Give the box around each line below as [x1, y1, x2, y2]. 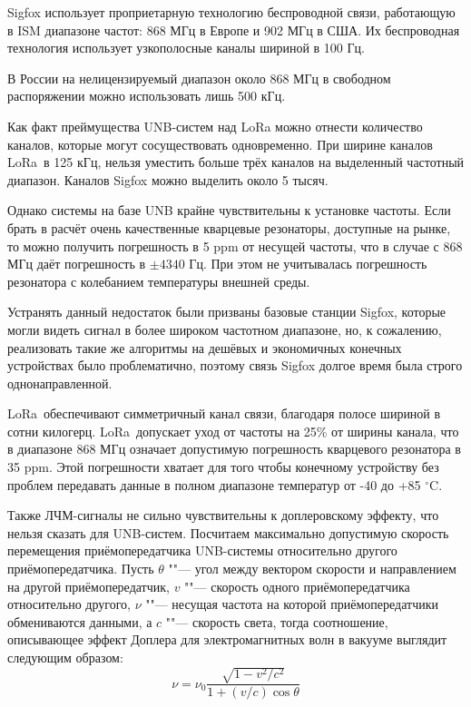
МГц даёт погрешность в [7, 254, 146, 273]
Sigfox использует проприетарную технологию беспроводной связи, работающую [7, 3, 456, 21]
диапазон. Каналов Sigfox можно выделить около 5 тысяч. [7, 170, 329, 189]
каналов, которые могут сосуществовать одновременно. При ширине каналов [7, 134, 433, 153]
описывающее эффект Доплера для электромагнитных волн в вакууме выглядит [7, 630, 447, 649]
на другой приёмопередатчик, [7, 576, 170, 595]
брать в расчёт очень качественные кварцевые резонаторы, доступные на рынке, [7, 218, 451, 237]
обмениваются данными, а [7, 612, 152, 631]
